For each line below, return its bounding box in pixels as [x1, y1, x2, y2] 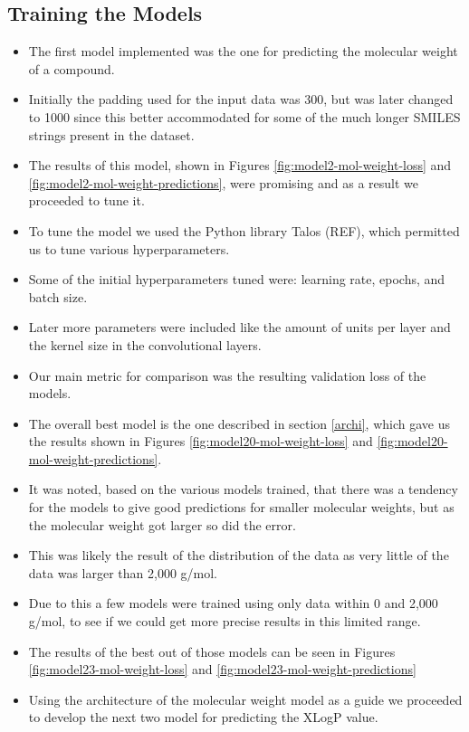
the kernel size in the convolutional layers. [28, 335, 262, 354]
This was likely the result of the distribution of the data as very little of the [28, 546, 449, 565]
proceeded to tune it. [28, 191, 145, 210]
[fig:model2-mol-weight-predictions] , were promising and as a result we [28, 173, 418, 192]
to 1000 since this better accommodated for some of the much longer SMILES [28, 107, 461, 126]
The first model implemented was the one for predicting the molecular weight [28, 42, 458, 61]
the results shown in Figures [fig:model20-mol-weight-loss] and [28, 432, 373, 451]
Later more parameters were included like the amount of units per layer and [28, 318, 451, 337]
